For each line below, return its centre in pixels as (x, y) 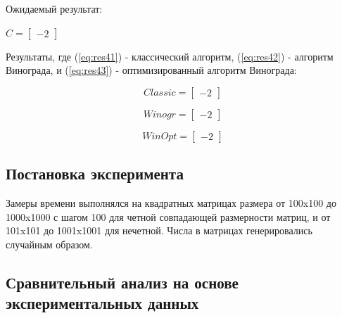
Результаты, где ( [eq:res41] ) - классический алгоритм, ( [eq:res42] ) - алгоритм (170, 56)
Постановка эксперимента (95, 173)
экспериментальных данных (102, 303)
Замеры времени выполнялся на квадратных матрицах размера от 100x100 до (171, 202)
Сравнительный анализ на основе (122, 282)
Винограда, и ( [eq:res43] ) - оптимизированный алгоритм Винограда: (151, 70)
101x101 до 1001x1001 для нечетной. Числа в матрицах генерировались (159, 230)
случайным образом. (49, 244)
